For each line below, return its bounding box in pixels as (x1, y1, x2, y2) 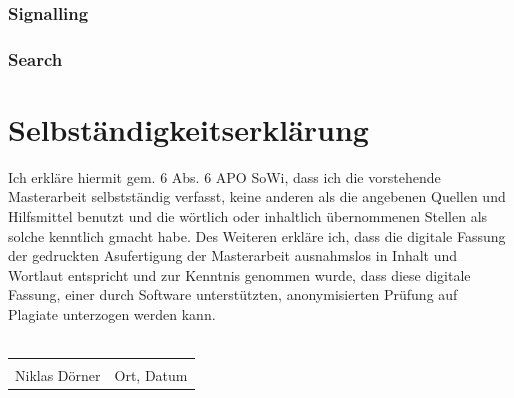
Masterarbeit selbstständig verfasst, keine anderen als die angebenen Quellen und (8, 186, 506, 207)
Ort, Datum (114, 365, 188, 386)
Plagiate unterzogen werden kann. (8, 303, 216, 324)
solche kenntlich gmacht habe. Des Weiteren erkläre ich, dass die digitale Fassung (8, 225, 506, 246)
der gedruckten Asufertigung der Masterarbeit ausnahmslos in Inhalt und (8, 245, 458, 266)
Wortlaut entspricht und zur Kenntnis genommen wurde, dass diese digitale (8, 264, 471, 285)
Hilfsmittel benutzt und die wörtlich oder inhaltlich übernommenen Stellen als (8, 206, 488, 226)
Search (8, 46, 63, 71)
